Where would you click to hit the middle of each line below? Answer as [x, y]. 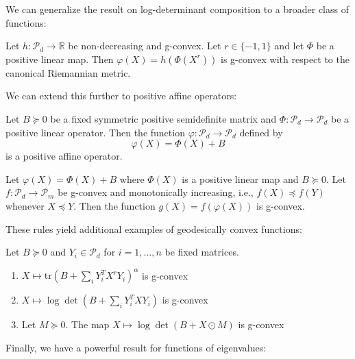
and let [289, 46]
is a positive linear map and [240, 178]
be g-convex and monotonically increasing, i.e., [156, 192]
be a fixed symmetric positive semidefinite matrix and [163, 118]
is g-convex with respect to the [285, 59]
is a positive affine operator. [64, 156]
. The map [87, 324]
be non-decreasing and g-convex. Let [145, 46]
